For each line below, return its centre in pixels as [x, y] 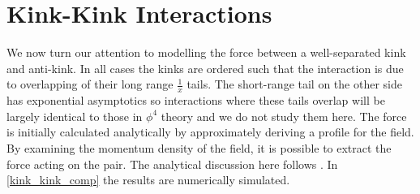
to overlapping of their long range [90, 84]
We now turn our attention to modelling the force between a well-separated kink [206, 52]
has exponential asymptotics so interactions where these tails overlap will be [196, 100]
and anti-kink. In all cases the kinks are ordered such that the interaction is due [205, 68]
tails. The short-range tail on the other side [294, 84]
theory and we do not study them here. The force [284, 116]
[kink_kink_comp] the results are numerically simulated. [148, 180]
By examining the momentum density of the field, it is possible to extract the [199, 147]
